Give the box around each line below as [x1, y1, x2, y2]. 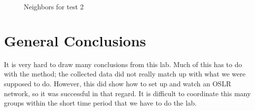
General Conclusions [4, 30, 146, 50]
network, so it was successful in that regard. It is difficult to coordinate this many [4, 88, 251, 98]
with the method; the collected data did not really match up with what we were [4, 69, 246, 79]
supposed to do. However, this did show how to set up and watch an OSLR [4, 78, 231, 88]
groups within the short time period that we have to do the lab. [4, 98, 197, 108]
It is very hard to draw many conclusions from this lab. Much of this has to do [4, 59, 242, 69]
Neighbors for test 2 [24, 1, 84, 11]
